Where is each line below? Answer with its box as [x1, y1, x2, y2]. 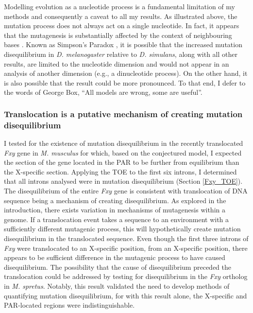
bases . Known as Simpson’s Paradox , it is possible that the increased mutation [4, 39, 242, 50]
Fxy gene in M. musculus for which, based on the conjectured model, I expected [4, 147, 242, 157]
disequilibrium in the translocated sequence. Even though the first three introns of [4, 233, 249, 243]
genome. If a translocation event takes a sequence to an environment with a [4, 214, 229, 224]
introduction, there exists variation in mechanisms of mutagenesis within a [4, 205, 225, 215]
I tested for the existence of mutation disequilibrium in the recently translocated [4, 138, 243, 148]
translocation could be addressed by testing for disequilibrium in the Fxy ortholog [4, 271, 248, 281]
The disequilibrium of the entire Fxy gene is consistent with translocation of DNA [4, 186, 248, 196]
